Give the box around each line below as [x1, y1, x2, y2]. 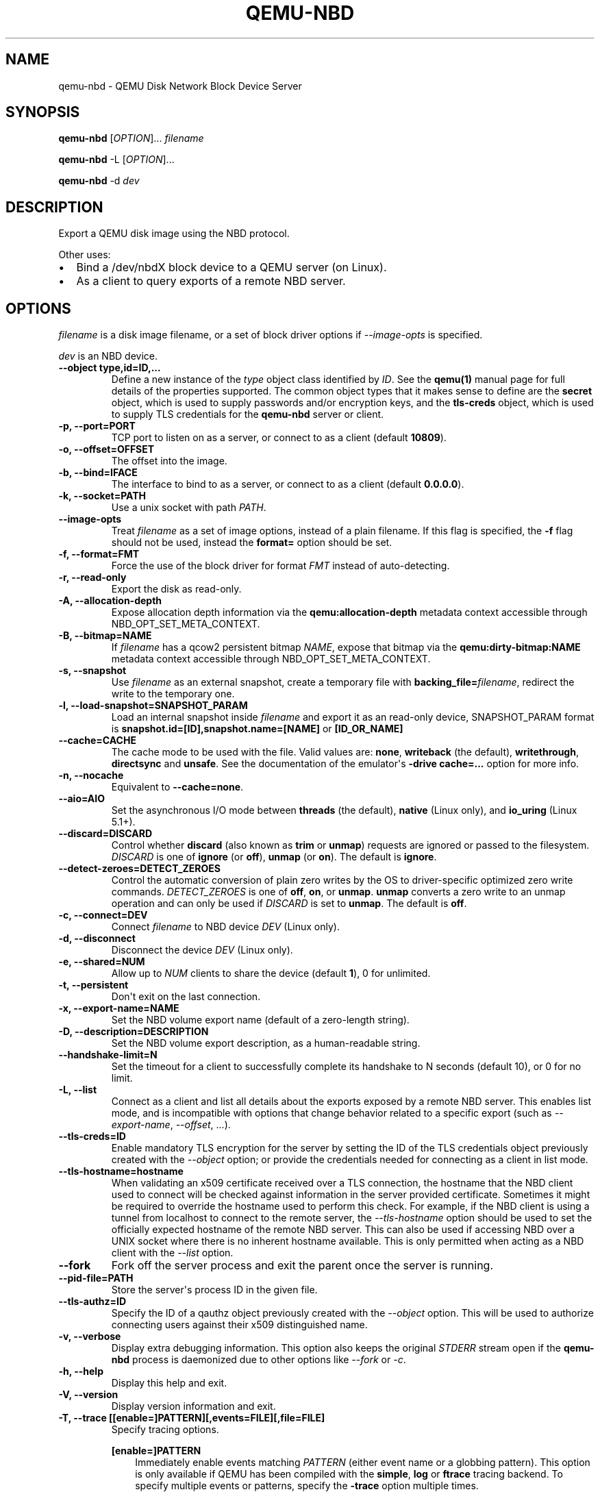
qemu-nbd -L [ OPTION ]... [58, 153, 175, 166]
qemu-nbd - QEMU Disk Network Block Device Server [58, 79, 302, 92]
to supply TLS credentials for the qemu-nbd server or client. [111, 408, 384, 421]
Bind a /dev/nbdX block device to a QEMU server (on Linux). [76, 260, 387, 275]
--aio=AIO [58, 793, 105, 805]
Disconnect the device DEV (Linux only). [111, 944, 293, 956]
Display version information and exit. [111, 1400, 276, 1413]
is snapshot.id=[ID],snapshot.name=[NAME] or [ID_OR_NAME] [111, 723, 403, 735]
